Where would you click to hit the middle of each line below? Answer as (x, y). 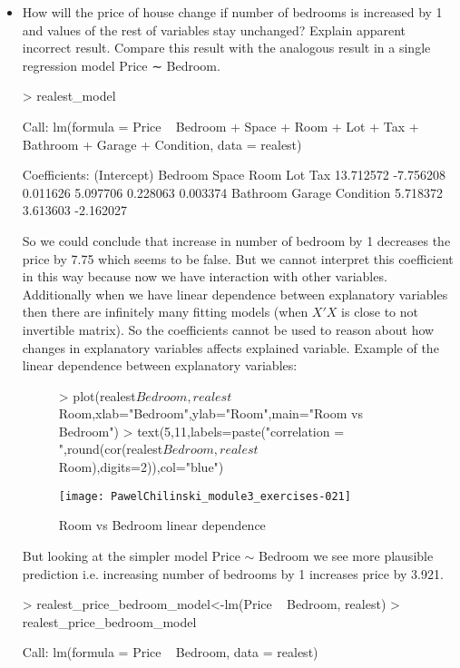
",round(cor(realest (111, 449)
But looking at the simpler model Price (131, 555)
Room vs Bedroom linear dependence (162, 525)
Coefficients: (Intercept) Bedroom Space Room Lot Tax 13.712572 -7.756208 (234, 175)
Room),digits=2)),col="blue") (141, 467)
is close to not (380, 312)
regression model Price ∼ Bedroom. (121, 65)
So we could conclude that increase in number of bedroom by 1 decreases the (236, 240)
